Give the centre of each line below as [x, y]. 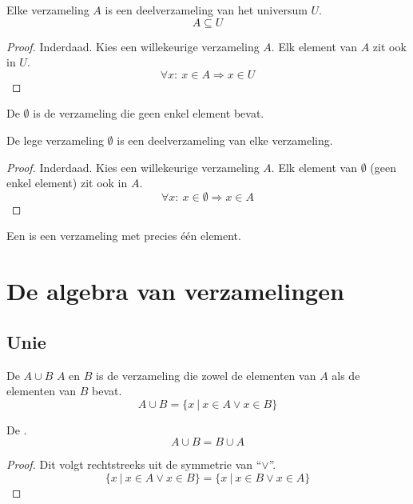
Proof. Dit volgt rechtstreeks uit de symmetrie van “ [134, 464]
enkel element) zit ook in [67, 183]
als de [346, 375]
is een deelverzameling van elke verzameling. [225, 140]
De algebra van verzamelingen [175, 291]
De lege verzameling [55, 140]
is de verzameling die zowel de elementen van [206, 375]
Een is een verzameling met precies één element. [124, 236]
